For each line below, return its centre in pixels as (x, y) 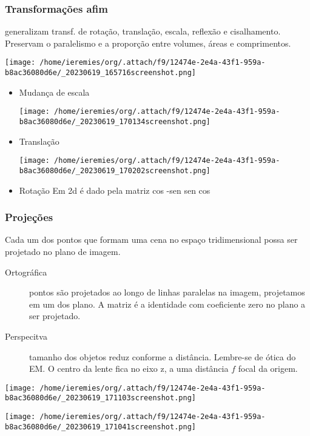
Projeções (29, 217)
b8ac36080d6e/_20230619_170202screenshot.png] (115, 170)
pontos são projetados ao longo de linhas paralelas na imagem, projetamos (167, 292)
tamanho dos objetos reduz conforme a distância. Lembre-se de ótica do (163, 356)
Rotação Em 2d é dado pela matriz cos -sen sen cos (115, 190)
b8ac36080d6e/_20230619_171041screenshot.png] (100, 427)
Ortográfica (26, 272)
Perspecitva (26, 336)
